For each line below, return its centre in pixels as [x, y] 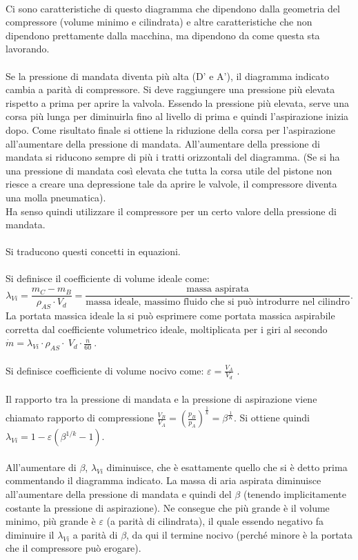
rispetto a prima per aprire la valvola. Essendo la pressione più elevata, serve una [177, 102]
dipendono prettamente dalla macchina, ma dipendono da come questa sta [163, 35]
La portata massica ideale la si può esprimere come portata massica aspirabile [170, 315]
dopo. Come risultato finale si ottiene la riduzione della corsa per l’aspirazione [171, 129]
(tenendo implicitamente [295, 494]
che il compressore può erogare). [73, 548]
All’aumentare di [41, 467]
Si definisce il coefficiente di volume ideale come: [108, 278]
